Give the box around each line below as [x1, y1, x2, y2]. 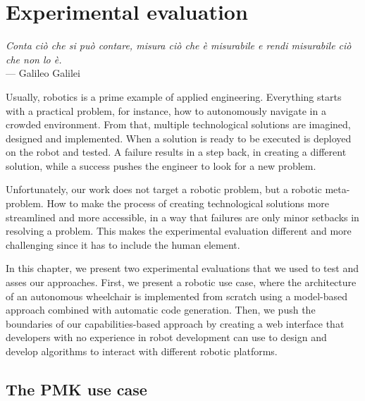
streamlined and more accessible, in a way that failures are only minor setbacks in [6, 209, 359, 224]
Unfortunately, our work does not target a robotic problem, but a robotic [6, 182, 322, 197]
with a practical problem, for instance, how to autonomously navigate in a [6, 103, 326, 118]
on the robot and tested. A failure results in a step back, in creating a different [6, 144, 347, 159]
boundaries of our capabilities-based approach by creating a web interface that [6, 316, 345, 331]
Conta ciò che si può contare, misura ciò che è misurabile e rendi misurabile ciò [6, 38, 352, 53]
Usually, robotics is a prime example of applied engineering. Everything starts [6, 89, 342, 104]
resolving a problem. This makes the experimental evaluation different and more [6, 223, 352, 238]
